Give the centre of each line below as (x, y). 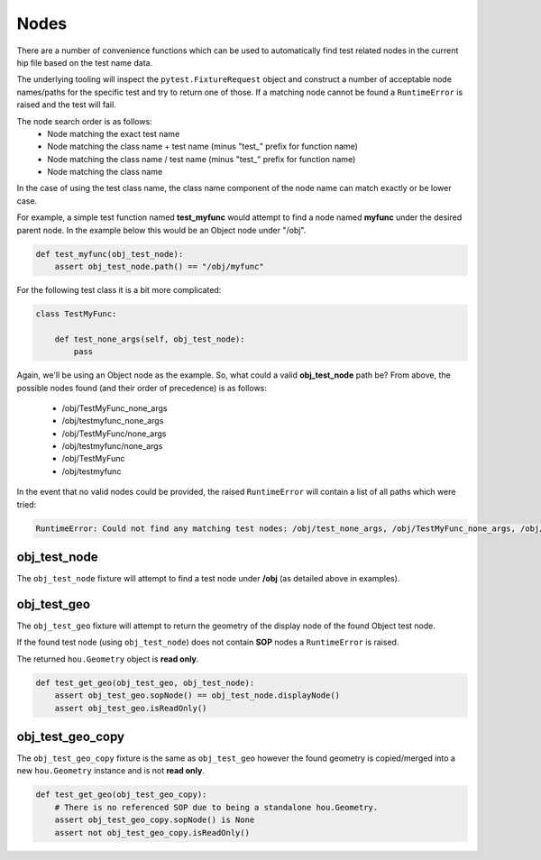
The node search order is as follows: (84, 121)
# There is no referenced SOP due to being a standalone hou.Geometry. (216, 807)
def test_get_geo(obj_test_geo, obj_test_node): (145, 682)
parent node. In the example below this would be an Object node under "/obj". (161, 230)
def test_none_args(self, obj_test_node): (150, 339)
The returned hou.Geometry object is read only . (108, 659)
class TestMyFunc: (76, 314)
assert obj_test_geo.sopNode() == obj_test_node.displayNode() (197, 695)
